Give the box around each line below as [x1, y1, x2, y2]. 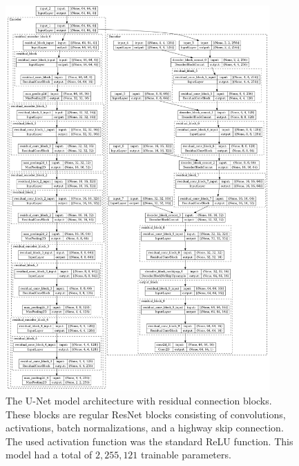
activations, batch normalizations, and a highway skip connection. [6, 420, 284, 435]
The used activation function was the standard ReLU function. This [6, 434, 293, 448]
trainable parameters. [141, 447, 231, 462]
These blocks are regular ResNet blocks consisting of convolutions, [6, 407, 286, 421]
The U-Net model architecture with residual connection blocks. [6, 393, 272, 407]
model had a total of [6, 447, 93, 462]
